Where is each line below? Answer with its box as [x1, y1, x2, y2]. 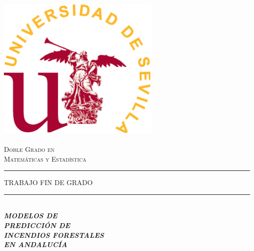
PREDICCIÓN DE [4, 220, 70, 230]
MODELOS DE [4, 210, 58, 221]
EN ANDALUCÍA [4, 239, 67, 250]
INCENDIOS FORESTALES [4, 230, 104, 240]
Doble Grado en [4, 144, 55, 154]
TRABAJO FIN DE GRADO [4, 177, 93, 188]
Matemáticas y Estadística [4, 153, 86, 164]
